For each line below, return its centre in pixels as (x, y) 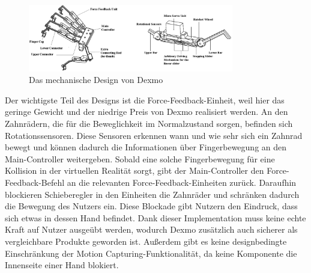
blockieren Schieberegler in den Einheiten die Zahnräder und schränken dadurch (152, 194)
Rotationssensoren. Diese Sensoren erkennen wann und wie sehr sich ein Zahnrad (154, 135)
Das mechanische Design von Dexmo (96, 80)
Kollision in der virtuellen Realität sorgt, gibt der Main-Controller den (134, 170)
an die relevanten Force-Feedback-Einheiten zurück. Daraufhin (182, 182)
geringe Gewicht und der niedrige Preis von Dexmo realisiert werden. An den (146, 112)
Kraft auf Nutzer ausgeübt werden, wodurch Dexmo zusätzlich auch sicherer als (151, 229)
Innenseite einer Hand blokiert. (62, 265)
